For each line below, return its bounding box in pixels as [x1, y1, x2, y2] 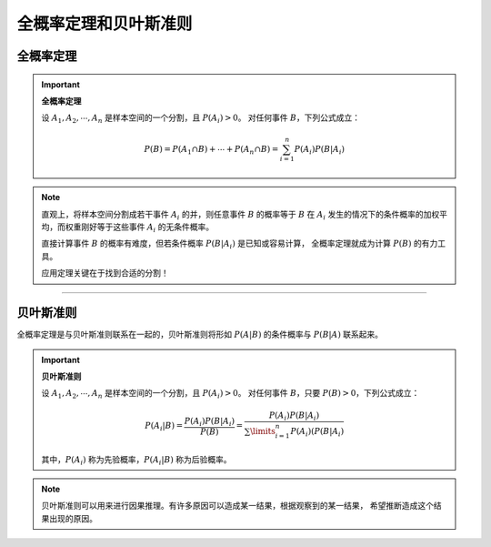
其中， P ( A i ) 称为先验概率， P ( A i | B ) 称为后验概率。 [41, 453, 232, 467]
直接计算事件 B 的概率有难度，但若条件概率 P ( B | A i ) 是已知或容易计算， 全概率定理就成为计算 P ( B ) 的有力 [41, 238, 438, 251]
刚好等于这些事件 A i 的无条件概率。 [80, 221, 214, 234]
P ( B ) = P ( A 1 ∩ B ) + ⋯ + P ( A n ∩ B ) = [144, 144, 279, 157]
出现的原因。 [48, 512, 97, 523]
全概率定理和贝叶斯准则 [16, 14, 193, 34]
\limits [250, 426, 276, 437]
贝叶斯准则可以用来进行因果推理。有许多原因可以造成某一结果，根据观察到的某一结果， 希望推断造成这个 [41, 501, 434, 512]
